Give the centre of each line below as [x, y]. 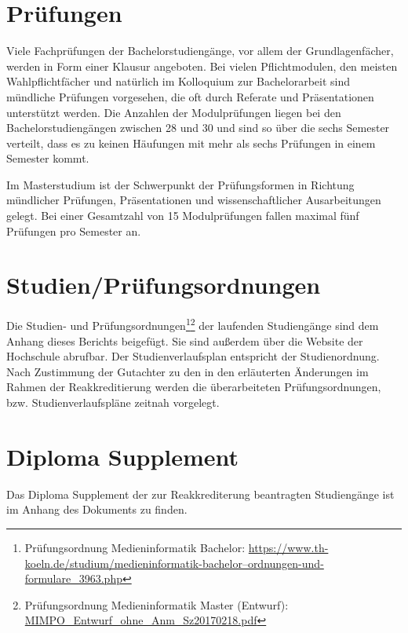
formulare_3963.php [73, 578]
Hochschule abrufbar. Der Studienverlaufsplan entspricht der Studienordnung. [193, 356]
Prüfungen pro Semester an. [74, 231]
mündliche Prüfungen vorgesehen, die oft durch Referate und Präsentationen [190, 96]
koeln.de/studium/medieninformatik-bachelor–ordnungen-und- [174, 563]
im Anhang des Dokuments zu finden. [97, 509]
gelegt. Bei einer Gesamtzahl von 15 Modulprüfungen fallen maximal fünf [183, 216]
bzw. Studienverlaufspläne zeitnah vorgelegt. [113, 402]
